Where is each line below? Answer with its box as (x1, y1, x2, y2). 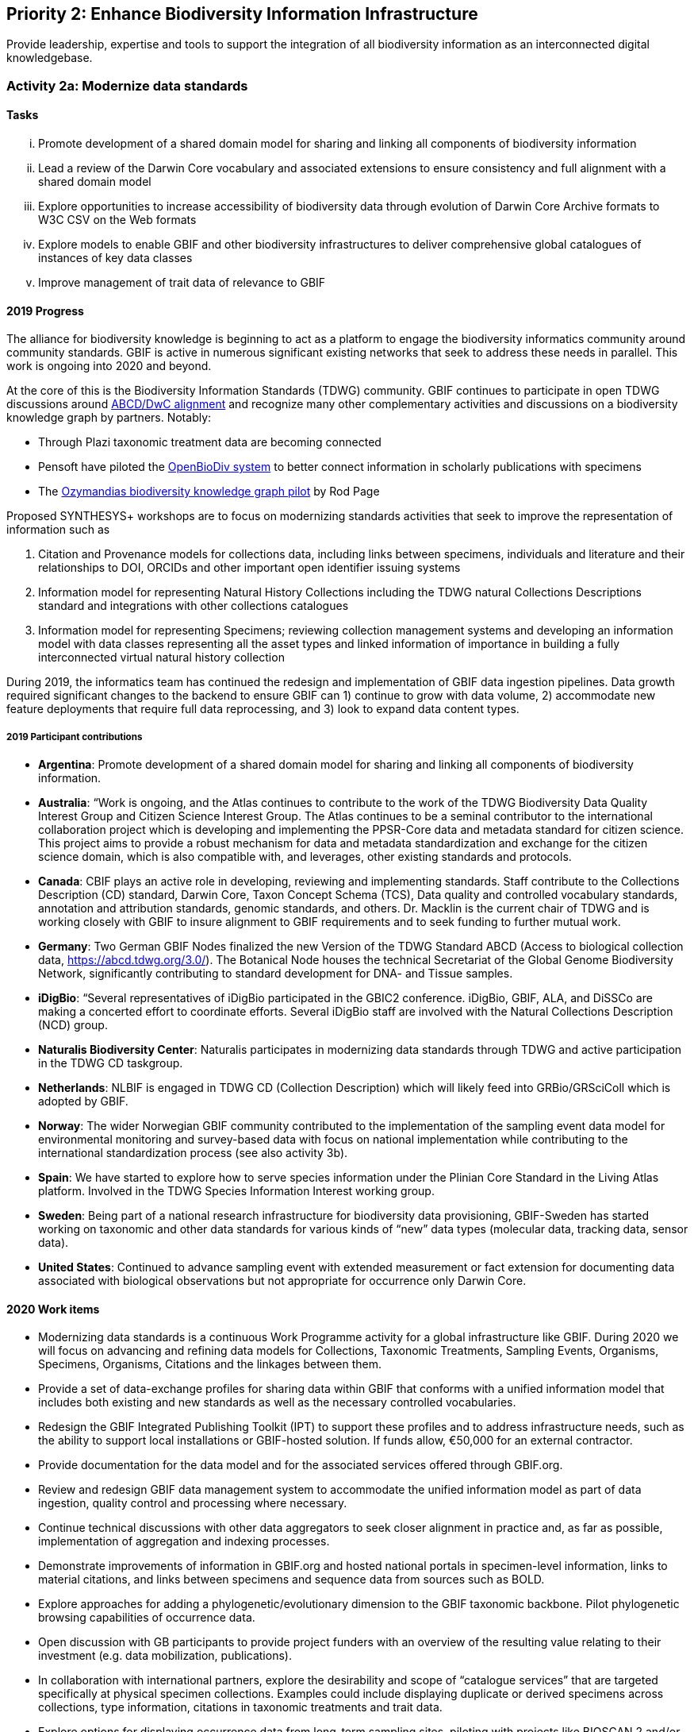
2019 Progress (6, 303, 84, 318)
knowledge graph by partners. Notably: (6, 411, 212, 425)
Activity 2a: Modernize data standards (6, 77, 248, 94)
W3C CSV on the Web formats (38, 213, 197, 227)
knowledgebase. (6, 51, 93, 65)
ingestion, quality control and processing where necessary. (38, 1496, 347, 1510)
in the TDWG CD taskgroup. (38, 1056, 183, 1070)
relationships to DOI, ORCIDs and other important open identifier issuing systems (38, 561, 461, 575)
